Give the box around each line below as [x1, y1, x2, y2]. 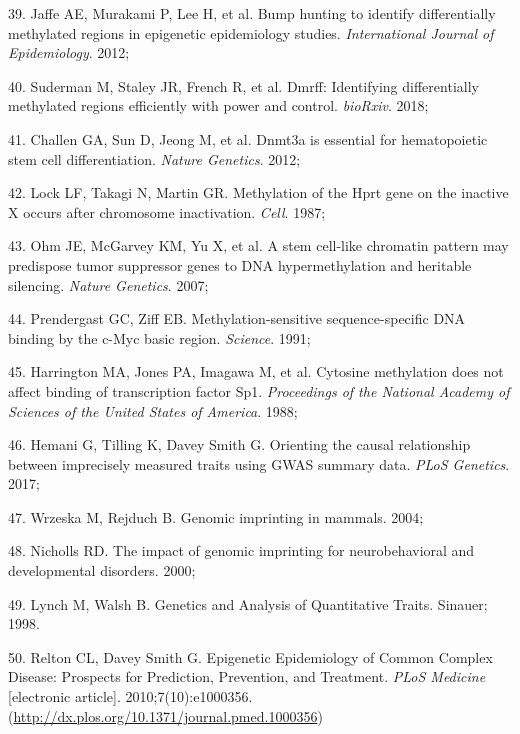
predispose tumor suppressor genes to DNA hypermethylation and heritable [8, 254, 472, 275]
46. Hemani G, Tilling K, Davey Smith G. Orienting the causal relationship [8, 434, 471, 455]
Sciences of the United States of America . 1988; [8, 400, 298, 421]
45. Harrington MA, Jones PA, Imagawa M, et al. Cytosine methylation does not [8, 361, 504, 382]
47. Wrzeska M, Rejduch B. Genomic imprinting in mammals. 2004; [8, 506, 424, 527]
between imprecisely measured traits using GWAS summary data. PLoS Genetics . [8, 453, 510, 474]
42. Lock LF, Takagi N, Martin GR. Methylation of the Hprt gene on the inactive [8, 182, 509, 203]
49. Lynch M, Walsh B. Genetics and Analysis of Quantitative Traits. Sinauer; [8, 593, 488, 614]
